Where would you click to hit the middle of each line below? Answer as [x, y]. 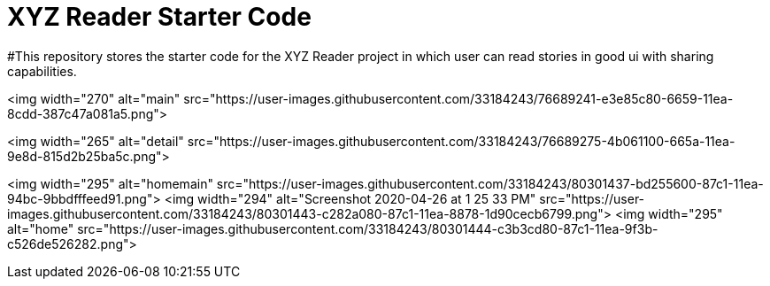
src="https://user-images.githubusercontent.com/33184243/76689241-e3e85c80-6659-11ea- [458, 98]
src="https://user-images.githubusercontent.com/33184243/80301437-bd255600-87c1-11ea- [490, 183]
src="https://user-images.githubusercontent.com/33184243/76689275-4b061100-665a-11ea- [461, 141]
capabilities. [42, 71]
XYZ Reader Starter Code [159, 17]
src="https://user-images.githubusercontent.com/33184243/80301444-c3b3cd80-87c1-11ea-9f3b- [368, 228]
